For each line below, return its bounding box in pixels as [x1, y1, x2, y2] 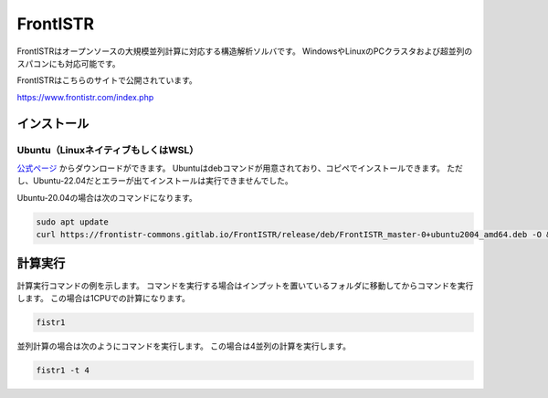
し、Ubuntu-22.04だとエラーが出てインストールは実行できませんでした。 [16, 175, 294, 186]
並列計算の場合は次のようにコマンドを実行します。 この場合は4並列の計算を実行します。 [16, 340, 352, 351]
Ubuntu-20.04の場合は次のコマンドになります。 [16, 192, 197, 203]
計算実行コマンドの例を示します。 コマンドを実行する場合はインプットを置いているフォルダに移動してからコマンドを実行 [16, 279, 474, 291]
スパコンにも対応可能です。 [16, 58, 121, 68]
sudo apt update [36, 216, 110, 227]
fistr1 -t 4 [36, 365, 90, 375]
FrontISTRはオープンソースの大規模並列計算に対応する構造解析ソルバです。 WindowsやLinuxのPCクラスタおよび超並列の [16, 46, 473, 57]
